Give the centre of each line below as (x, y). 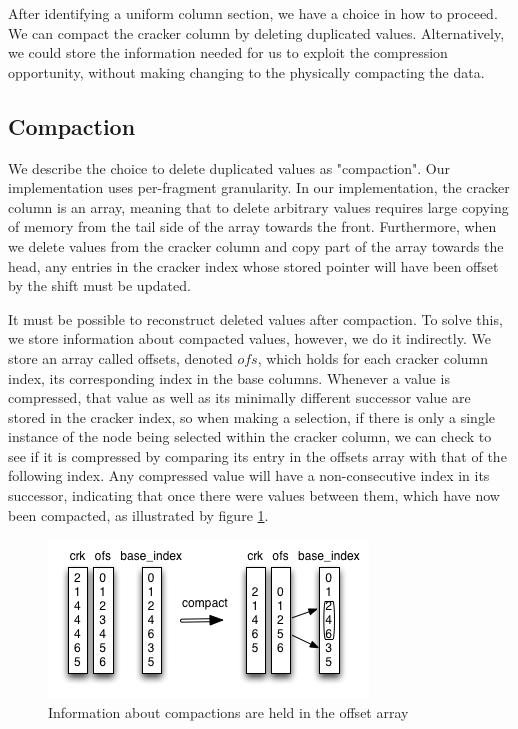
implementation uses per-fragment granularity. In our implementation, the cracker (259, 187)
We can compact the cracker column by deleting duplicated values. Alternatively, (256, 32)
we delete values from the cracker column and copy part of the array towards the (256, 245)
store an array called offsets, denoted (120, 357)
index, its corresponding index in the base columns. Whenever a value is (229, 377)
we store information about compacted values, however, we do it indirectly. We (249, 338)
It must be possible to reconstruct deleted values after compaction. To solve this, (255, 318)
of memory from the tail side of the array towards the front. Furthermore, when (252, 226)
